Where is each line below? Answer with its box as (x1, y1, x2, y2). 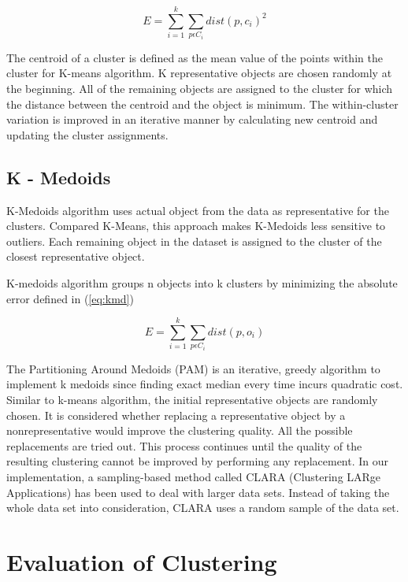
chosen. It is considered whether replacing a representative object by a (6, 406, 346, 423)
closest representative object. (6, 248, 145, 265)
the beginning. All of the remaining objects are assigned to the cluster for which (6, 80, 393, 96)
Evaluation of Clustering (6, 545, 277, 577)
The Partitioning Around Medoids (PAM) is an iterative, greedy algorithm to (6, 360, 380, 376)
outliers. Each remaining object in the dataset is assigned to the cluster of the (6, 232, 382, 249)
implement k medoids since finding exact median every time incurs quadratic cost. (6, 376, 403, 392)
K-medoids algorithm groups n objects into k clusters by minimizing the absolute (6, 274, 398, 291)
